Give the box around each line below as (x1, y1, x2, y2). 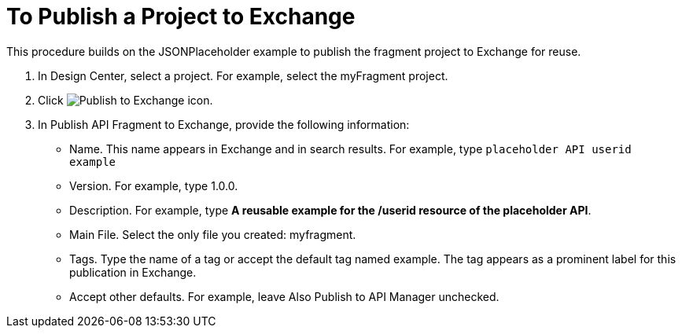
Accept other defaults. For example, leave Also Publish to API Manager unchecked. (69, 289, 500, 303)
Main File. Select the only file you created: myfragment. (69, 227, 356, 241)
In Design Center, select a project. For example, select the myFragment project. (38, 68, 448, 83)
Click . (38, 93, 213, 107)
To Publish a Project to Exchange (6, 3, 356, 30)
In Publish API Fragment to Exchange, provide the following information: (38, 117, 410, 131)
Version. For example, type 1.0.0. (69, 178, 238, 193)
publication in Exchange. (69, 265, 197, 279)
